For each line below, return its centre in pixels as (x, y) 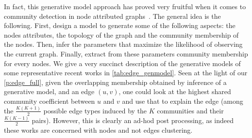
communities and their (190, 110)
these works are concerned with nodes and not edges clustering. (98, 130)
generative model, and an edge (49, 91)
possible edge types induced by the (95, 110)
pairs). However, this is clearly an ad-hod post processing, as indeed (133, 120)
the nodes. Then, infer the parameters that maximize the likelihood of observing (123, 44)
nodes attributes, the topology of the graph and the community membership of (121, 34)
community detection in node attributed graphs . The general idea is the (112, 16)
